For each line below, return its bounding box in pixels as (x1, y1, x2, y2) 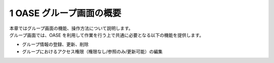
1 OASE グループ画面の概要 (9, 8, 121, 19)
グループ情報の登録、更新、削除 (22, 41, 89, 47)
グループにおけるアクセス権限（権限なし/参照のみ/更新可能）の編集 (22, 48, 163, 54)
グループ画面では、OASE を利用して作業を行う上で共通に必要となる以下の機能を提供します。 (9, 32, 204, 38)
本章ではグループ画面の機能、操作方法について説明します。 (9, 25, 133, 31)
